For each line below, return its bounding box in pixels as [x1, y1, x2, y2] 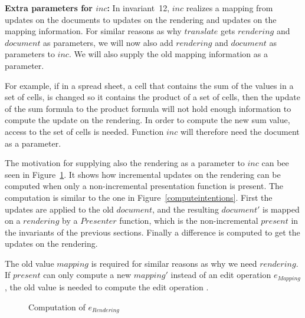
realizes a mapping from [186, 2, 273, 14]
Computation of [28, 300, 86, 313]
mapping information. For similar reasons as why [5, 25, 182, 37]
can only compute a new [43, 269, 132, 281]
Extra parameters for [5, 2, 93, 14]
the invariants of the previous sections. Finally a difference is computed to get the [5, 226, 300, 238]
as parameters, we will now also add [43, 36, 173, 48]
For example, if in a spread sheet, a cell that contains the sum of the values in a [5, 79, 294, 91]
